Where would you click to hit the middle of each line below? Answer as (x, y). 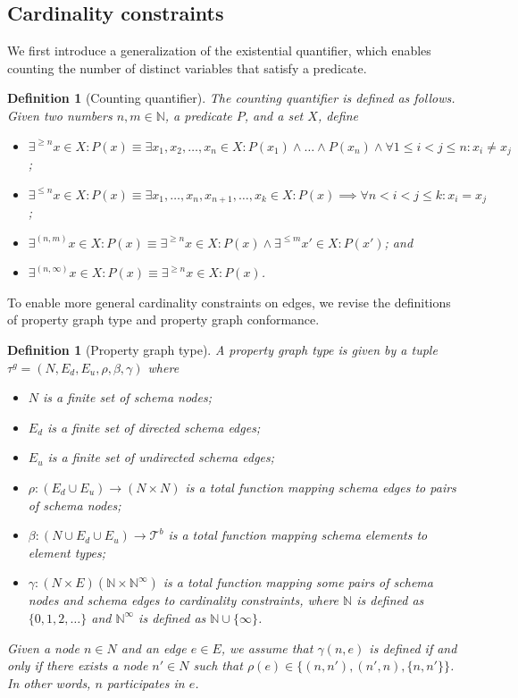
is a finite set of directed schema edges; (154, 427)
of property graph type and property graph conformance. (163, 320)
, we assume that (267, 648)
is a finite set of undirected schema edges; (161, 457)
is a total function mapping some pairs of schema (298, 582)
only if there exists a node (78, 665)
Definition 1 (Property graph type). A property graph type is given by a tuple (222, 350)
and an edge (154, 648)
